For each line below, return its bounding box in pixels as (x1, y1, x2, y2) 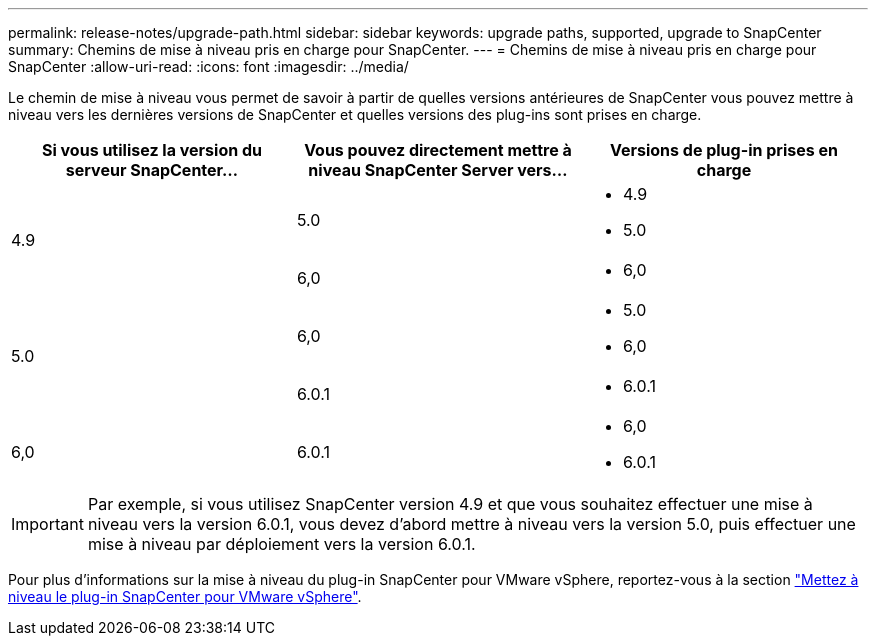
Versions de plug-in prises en (609, 140, 838, 160)
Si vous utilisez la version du (41, 140, 263, 160)
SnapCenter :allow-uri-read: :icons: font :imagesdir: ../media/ (8, 58, 409, 75)
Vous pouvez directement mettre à (304, 140, 572, 160)
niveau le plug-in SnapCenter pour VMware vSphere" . (8, 588, 362, 605)
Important (11, 514, 84, 534)
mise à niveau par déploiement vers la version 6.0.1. (87, 534, 476, 554)
